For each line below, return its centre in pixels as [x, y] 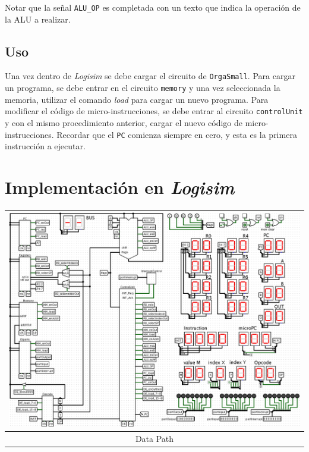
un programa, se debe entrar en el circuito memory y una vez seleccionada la [143, 88]
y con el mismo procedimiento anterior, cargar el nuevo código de [124, 123]
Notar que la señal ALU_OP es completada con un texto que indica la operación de [153, 7]
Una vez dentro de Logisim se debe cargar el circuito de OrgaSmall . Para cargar [150, 76]
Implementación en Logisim [120, 187]
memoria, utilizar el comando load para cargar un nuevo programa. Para [137, 99]
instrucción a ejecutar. [45, 146]
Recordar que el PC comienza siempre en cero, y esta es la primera [177, 134]
